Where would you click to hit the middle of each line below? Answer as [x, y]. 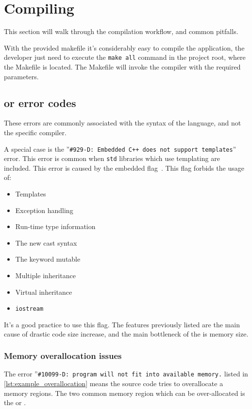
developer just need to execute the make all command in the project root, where [125, 57]
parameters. [21, 76]
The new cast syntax [46, 242]
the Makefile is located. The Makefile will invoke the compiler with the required [122, 66]
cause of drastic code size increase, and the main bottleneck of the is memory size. [126, 334]
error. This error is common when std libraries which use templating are [112, 158]
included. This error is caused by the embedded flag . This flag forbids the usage [124, 168]
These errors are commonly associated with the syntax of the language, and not [123, 123]
